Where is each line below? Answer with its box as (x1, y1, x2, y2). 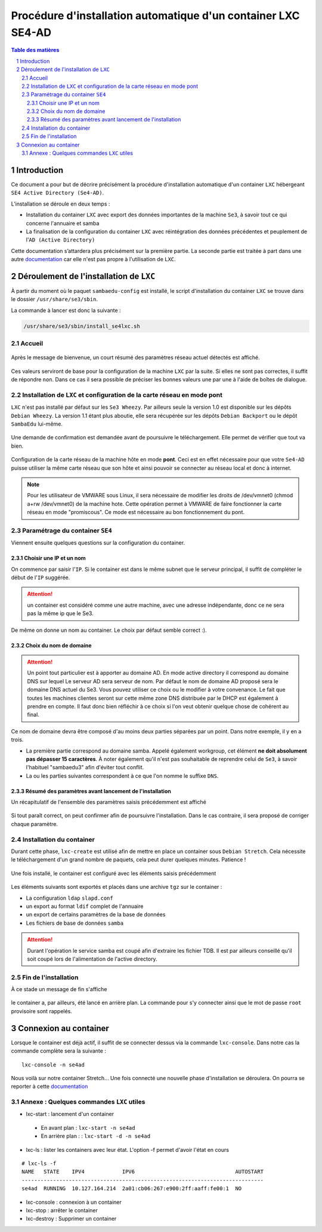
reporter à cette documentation (11, 1083, 88, 1090)
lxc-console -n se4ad (21, 1061, 85, 1068)
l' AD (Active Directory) (26, 236, 95, 243)
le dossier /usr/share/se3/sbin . (11, 296, 98, 303)
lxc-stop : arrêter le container (26, 1206, 98, 1213)
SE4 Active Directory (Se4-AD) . (11, 189, 104, 197)
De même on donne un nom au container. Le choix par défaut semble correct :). (11, 626, 207, 634)
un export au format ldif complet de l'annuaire (26, 903, 144, 910)
